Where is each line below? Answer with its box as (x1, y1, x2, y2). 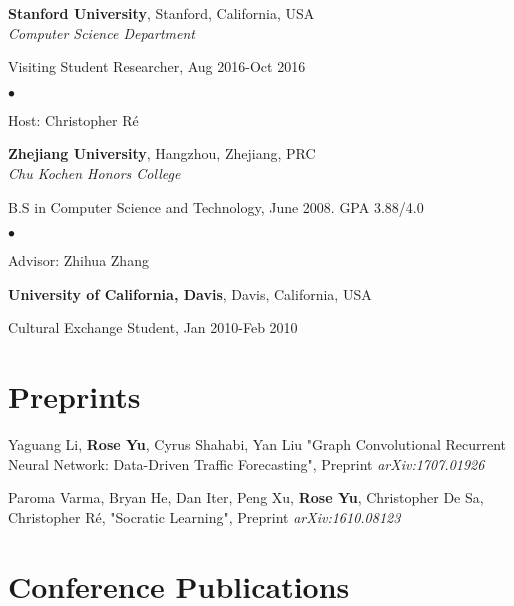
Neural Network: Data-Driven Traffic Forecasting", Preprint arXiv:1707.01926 (8, 453, 485, 474)
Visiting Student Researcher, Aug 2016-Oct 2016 (8, 56, 306, 77)
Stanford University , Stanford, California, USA (8, 3, 315, 23)
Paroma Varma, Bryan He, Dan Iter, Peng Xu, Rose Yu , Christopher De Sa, (8, 487, 484, 508)
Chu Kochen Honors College (8, 162, 181, 183)
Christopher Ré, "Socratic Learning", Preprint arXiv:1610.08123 (8, 506, 401, 527)
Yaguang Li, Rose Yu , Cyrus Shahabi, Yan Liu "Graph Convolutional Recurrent (8, 434, 507, 455)
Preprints (8, 376, 141, 417)
